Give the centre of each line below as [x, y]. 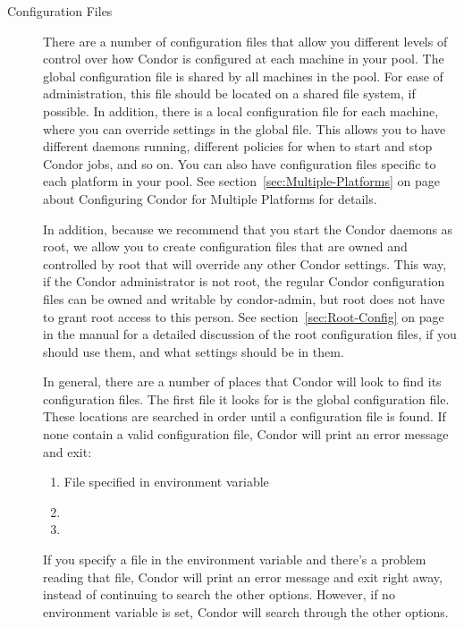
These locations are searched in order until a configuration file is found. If [245, 416]
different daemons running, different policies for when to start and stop [238, 146]
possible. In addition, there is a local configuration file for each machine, [241, 110]
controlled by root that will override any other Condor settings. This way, [245, 263]
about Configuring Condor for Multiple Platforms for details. [210, 198]
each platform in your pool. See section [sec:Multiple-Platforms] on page [241, 181]
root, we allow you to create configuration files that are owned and [225, 246]
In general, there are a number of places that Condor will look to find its [242, 381]
